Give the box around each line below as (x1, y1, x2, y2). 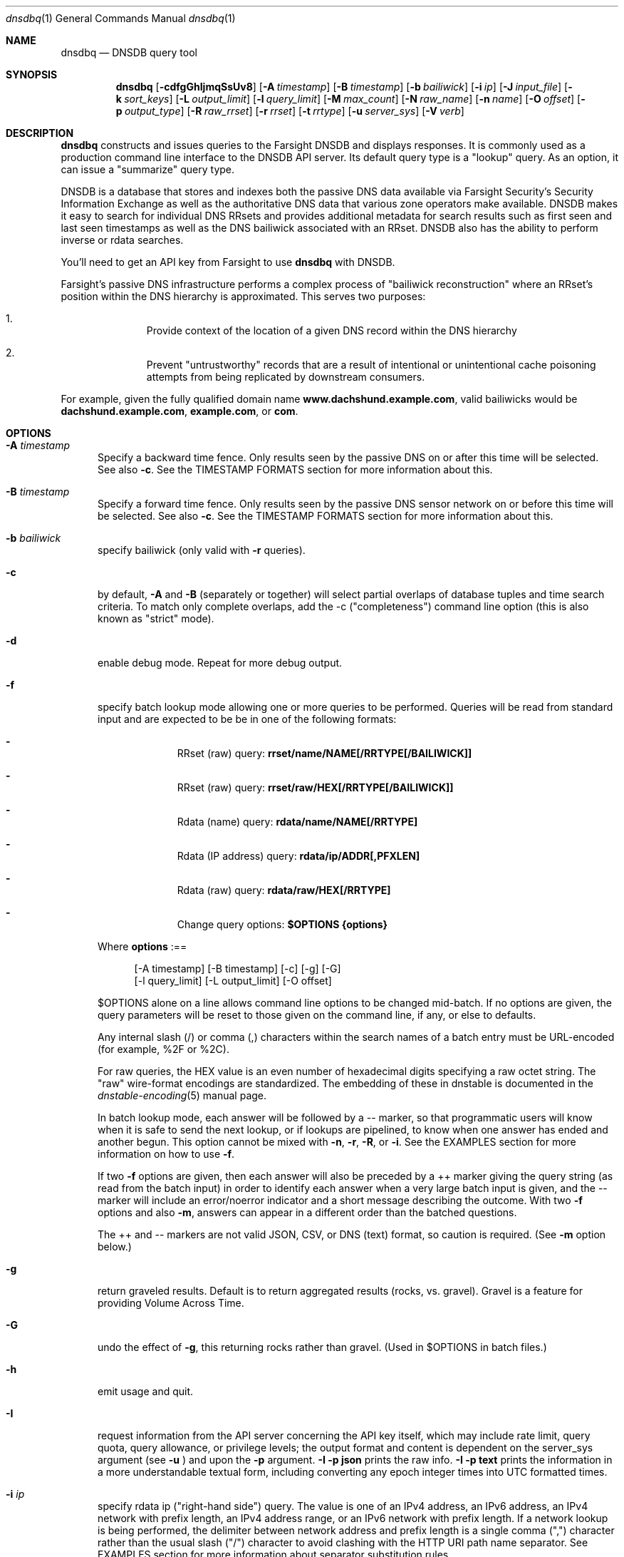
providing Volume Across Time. (98, 1297, 244, 1309)
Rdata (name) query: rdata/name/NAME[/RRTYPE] (177, 816, 418, 828)
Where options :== (98, 940, 187, 952)
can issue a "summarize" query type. (61, 163, 235, 175)
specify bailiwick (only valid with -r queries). (98, 544, 306, 556)
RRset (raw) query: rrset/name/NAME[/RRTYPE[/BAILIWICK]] (177, 747, 472, 759)
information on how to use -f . (98, 1148, 235, 1160)
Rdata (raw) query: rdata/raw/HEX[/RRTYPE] (177, 884, 391, 896)
